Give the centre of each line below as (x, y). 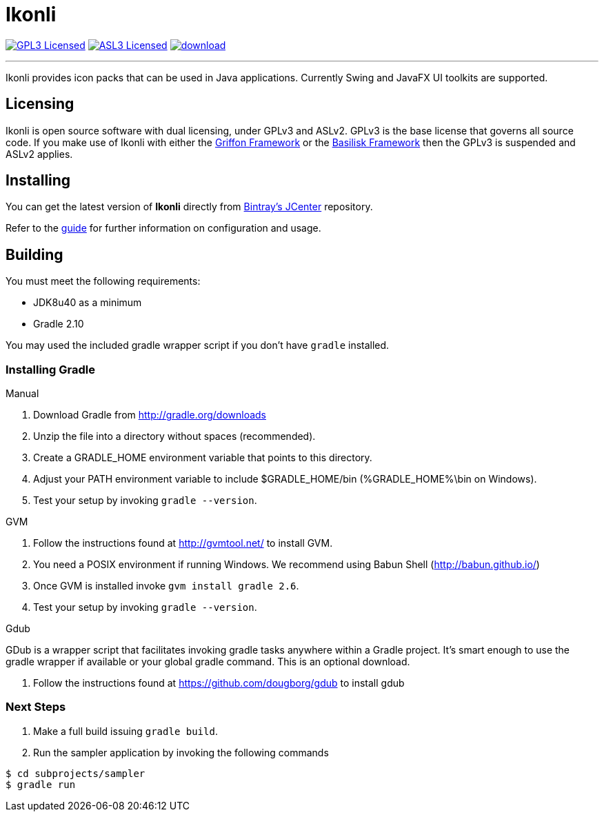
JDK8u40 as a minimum (88, 303)
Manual (22, 394)
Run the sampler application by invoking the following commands (181, 752)
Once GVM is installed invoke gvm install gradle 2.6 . (166, 586)
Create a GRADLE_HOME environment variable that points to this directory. (203, 458)
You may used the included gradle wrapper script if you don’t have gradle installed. (198, 345)
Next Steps (36, 707)
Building (34, 254)
